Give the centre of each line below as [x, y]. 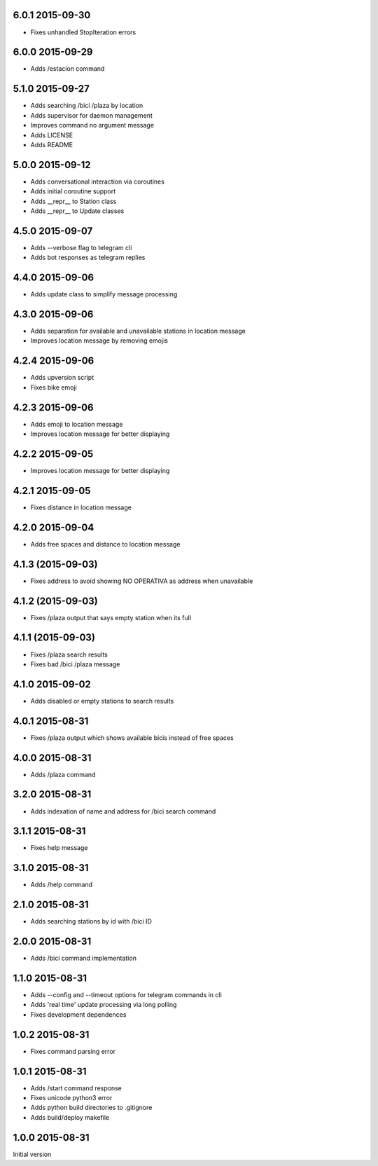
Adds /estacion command [68, 69]
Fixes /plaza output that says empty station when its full [111, 617]
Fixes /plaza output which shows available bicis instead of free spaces [132, 738]
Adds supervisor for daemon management [92, 115]
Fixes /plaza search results [69, 654]
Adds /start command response [76, 1088]
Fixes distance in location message [81, 507]
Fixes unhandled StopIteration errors [83, 32]
